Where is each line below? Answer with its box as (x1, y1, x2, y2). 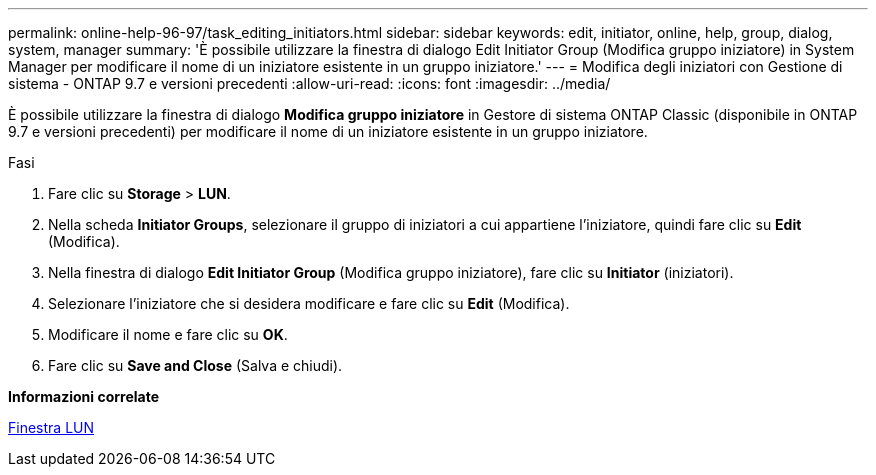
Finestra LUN (8, 419, 95, 436)
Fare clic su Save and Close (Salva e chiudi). (48, 357, 343, 374)
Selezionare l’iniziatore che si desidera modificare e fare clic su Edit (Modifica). (48, 295, 570, 312)
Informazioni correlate (8, 388, 160, 405)
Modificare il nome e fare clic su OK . (48, 326, 288, 343)
